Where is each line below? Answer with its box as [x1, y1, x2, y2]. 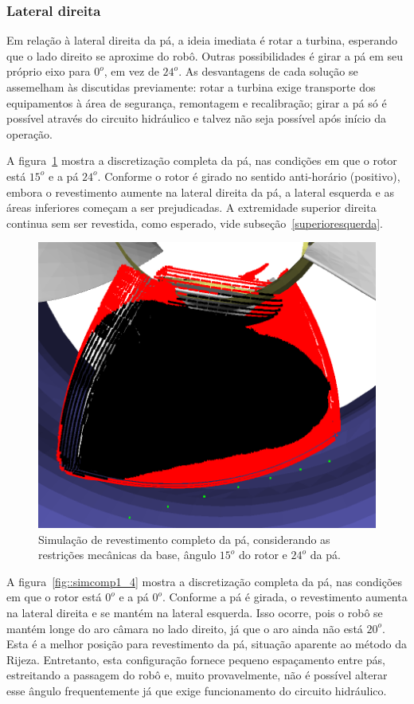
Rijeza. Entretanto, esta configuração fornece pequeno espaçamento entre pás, [6, 651, 385, 667]
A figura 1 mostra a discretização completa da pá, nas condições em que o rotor [6, 152, 397, 169]
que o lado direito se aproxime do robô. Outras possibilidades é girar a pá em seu [6, 47, 404, 64]
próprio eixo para [6, 63, 91, 80]
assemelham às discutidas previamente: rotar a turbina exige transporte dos [6, 79, 376, 95]
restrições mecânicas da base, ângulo [38, 546, 217, 563]
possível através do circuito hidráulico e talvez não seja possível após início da [6, 110, 387, 127]
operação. [6, 125, 53, 142]
